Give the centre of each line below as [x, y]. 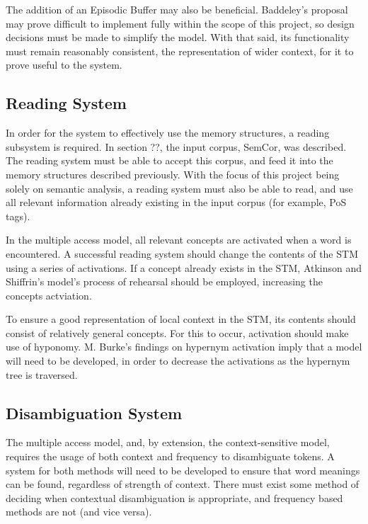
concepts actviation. [49, 295]
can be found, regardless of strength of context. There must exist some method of [183, 484]
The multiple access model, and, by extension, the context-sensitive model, [168, 442]
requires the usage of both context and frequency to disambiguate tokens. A [170, 456]
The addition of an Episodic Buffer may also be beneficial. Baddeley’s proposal [177, 9]
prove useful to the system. [64, 65]
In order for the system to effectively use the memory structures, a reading [168, 133]
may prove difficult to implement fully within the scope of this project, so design [180, 23]
